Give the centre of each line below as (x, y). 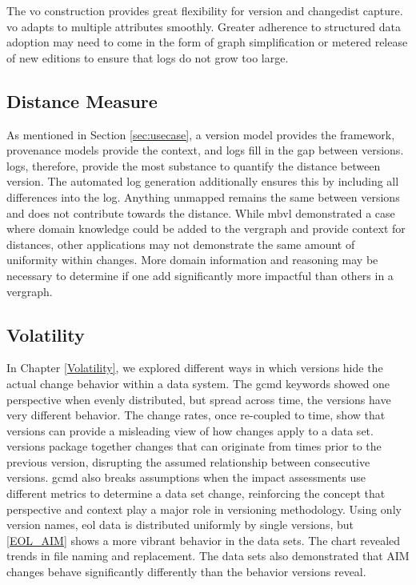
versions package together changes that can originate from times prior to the (194, 446)
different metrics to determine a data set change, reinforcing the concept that (196, 493)
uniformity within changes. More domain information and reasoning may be (192, 260)
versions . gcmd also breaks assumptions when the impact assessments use (186, 477)
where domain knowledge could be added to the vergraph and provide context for (206, 228)
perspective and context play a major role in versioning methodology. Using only (204, 509)
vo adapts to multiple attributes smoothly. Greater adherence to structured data (204, 26)
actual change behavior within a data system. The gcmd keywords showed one (198, 383)
